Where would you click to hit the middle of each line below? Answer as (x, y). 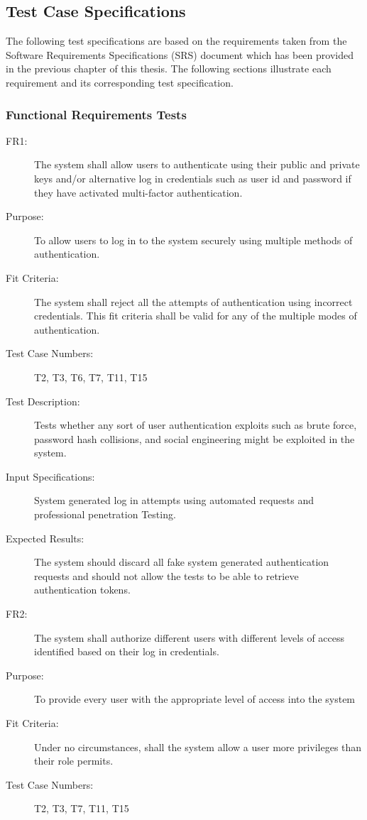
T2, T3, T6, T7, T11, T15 (91, 377)
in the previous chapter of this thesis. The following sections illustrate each (169, 69)
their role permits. (74, 761)
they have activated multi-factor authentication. (138, 192)
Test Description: (43, 401)
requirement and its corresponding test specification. (120, 82)
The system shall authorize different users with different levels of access (190, 637)
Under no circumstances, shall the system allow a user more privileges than (198, 747)
